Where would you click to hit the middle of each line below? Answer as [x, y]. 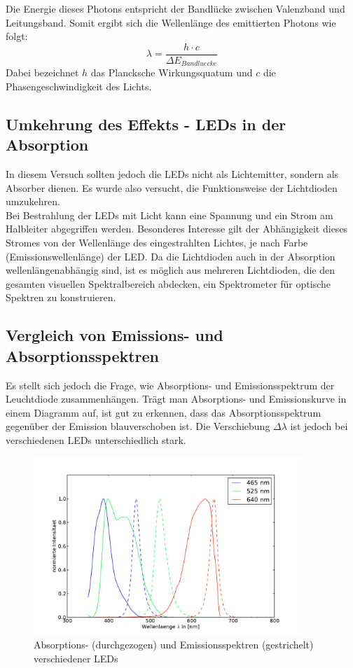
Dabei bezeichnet [42, 72]
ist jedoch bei [319, 426]
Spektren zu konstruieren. [61, 297]
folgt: [17, 36]
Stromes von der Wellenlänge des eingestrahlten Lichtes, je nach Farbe [157, 243]
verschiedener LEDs [76, 658]
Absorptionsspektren [83, 355]
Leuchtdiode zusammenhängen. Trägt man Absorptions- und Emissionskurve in [176, 399]
